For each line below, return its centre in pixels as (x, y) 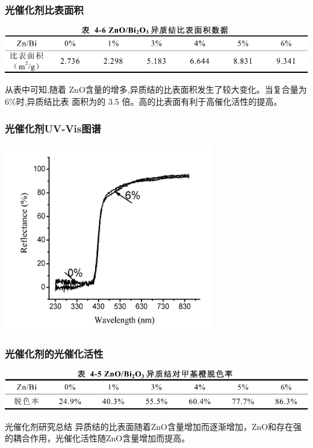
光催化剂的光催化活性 (54, 353)
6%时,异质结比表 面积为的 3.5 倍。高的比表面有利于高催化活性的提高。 (144, 101)
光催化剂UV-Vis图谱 (53, 128)
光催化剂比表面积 (44, 9)
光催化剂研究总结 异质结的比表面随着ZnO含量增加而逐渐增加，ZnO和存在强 (153, 426)
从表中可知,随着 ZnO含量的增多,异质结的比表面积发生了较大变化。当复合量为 (156, 89)
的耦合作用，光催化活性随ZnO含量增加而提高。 (98, 438)
